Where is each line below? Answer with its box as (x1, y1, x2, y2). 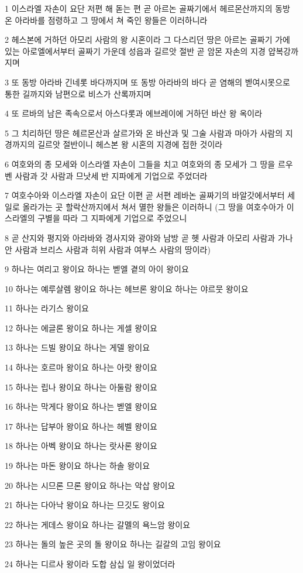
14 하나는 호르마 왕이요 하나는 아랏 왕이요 (5, 361, 157, 373)
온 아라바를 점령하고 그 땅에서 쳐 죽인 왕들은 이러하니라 (5, 13, 208, 26)
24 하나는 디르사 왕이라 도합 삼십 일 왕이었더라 (5, 558, 175, 569)
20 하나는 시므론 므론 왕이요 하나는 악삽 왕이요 (5, 479, 175, 491)
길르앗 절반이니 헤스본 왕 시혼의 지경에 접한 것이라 (37, 138, 223, 150)
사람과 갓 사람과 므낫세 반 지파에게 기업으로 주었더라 (15, 169, 208, 181)
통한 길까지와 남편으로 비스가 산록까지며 (5, 87, 151, 99)
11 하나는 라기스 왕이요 (5, 302, 89, 314)
